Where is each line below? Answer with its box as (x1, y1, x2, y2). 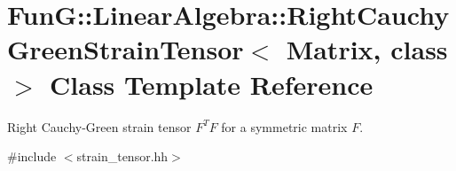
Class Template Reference (50, 66, 373, 102)
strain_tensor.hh (76, 147, 169, 166)
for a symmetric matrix (221, 117, 348, 136)
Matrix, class (286, 31, 448, 67)
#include (7, 147, 57, 166)
